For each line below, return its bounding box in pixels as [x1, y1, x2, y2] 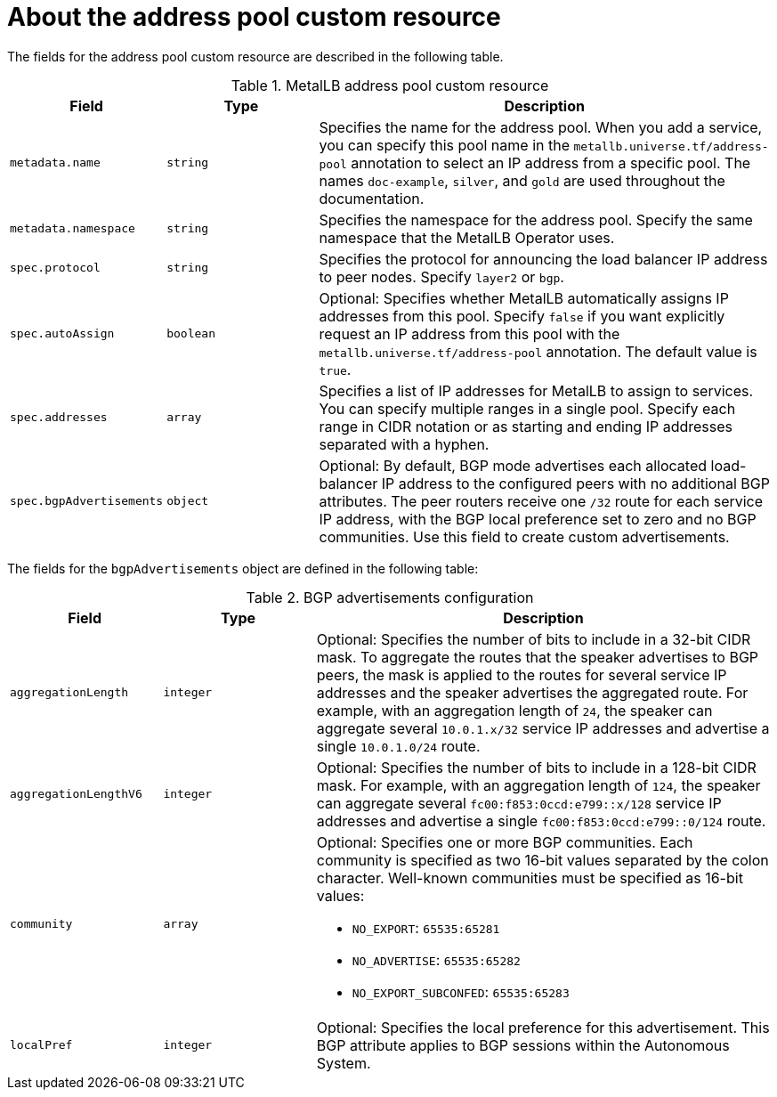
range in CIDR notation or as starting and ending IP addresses [319, 417, 733, 435]
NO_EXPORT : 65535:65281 [352, 918, 500, 937]
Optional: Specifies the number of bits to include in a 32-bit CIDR [316, 630, 751, 648]
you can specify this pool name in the [319, 135, 570, 154]
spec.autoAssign [10, 327, 115, 341]
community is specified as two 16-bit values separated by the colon [316, 850, 769, 869]
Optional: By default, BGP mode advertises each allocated [319, 456, 708, 475]
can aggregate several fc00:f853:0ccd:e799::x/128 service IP [316, 793, 722, 812]
